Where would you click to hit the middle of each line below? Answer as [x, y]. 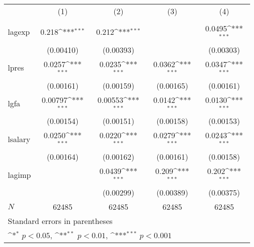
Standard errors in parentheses [60, 221]
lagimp [20, 174]
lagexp [19, 32]
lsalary [19, 139]
